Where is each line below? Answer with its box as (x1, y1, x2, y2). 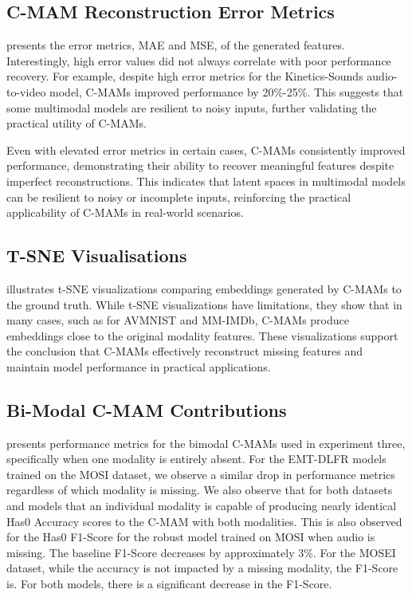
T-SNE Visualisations (6, 243, 187, 268)
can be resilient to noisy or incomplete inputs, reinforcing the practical (6, 188, 351, 205)
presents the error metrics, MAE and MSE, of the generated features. (6, 37, 345, 53)
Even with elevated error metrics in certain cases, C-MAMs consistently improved (6, 141, 406, 158)
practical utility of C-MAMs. (6, 115, 147, 132)
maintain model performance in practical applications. (6, 358, 271, 375)
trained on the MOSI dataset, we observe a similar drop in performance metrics (6, 465, 395, 482)
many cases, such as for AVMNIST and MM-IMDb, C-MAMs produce (6, 312, 349, 328)
